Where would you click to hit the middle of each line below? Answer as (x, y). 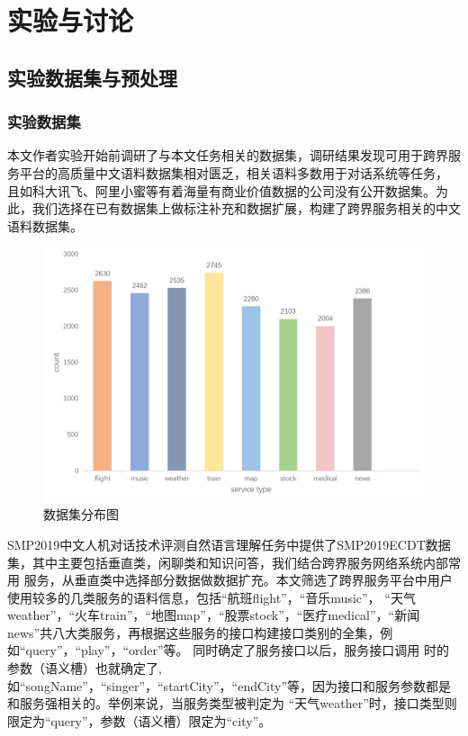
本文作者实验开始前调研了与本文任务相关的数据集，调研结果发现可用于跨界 (228, 155)
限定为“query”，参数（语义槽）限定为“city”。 (139, 720)
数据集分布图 (81, 514)
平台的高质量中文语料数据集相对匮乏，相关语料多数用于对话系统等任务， (234, 172)
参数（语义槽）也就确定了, (85, 668)
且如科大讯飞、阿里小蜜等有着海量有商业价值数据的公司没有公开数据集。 (221, 190)
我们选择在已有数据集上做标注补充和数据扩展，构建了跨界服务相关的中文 (246, 208)
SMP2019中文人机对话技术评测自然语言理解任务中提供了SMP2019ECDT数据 (229, 544)
